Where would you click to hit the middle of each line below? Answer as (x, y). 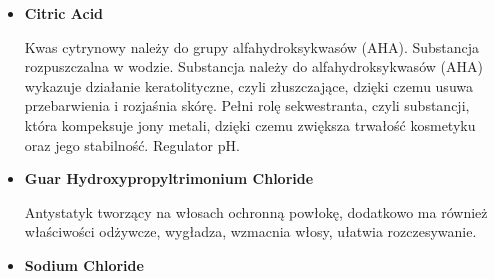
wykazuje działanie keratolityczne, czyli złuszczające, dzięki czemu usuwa (248, 85)
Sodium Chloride (84, 264)
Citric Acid (64, 13)
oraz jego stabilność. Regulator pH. (132, 144)
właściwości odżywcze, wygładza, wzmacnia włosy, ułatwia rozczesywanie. (250, 231)
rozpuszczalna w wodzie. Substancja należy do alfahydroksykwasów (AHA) (253, 66)
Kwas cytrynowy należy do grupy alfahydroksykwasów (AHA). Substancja (252, 46)
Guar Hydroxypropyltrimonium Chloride (169, 178)
